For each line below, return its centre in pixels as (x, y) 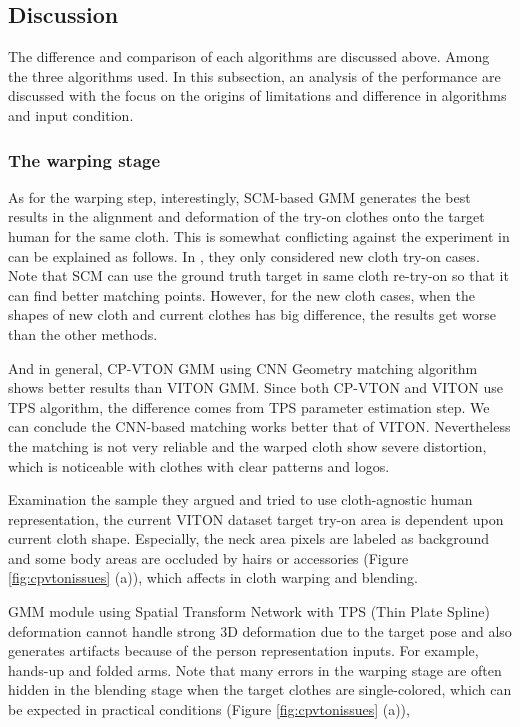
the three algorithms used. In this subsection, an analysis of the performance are (254, 75)
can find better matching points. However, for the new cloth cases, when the (241, 294)
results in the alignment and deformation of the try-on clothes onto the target (246, 216)
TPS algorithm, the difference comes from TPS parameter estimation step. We (249, 406)
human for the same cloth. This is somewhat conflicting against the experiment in (259, 235)
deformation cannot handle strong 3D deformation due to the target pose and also (260, 630)
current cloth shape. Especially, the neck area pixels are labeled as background (248, 538)
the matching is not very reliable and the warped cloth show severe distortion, (247, 445)
